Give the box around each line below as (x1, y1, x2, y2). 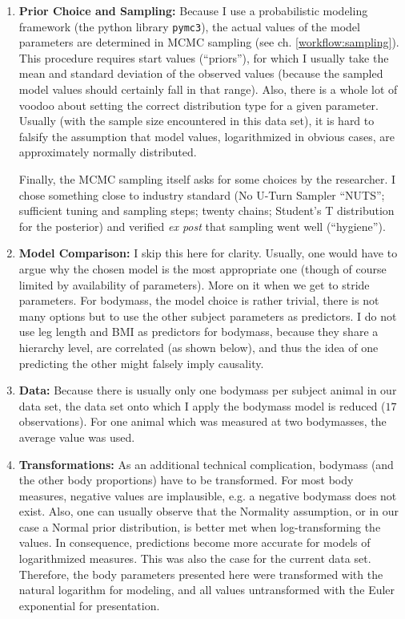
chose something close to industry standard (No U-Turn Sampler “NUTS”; (18, 186, 385, 203)
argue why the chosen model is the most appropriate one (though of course (18, 260, 387, 277)
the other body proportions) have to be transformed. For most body (18, 471, 354, 488)
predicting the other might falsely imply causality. (18, 354, 264, 371)
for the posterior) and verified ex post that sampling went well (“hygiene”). (18, 217, 386, 234)
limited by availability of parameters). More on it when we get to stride (18, 276, 370, 293)
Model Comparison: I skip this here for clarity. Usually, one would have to (18, 245, 398, 261)
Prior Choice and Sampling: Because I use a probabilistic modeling (18, 2, 368, 18)
